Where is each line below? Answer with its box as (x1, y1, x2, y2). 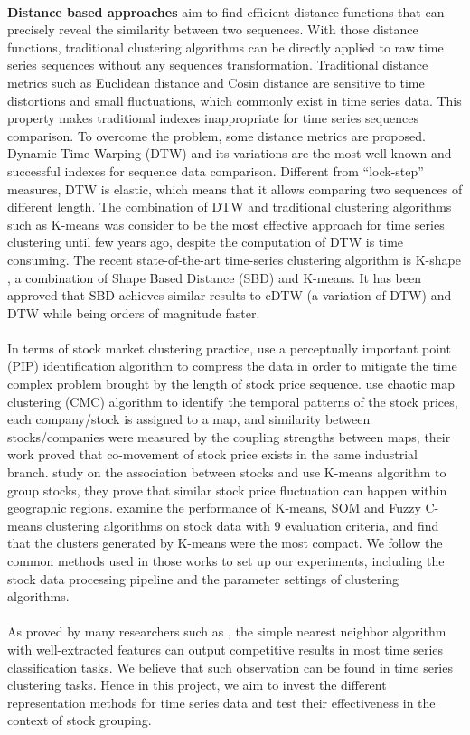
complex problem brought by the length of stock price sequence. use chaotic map (7, 374, 455, 393)
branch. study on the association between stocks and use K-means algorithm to (7, 463, 446, 482)
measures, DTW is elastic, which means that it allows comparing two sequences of (7, 179, 463, 198)
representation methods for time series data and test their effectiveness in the (7, 693, 436, 711)
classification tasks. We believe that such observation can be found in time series (7, 657, 453, 676)
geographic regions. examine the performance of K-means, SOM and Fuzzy (7, 498, 421, 517)
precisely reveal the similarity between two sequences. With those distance (7, 20, 418, 39)
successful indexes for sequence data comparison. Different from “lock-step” (7, 161, 424, 180)
